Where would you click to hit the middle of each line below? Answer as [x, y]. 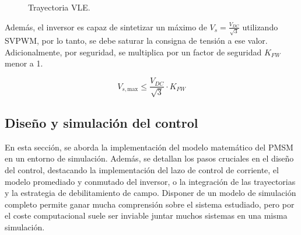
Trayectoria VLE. [59, 7]
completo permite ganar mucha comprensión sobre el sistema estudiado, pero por [150, 204]
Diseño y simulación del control [101, 122]
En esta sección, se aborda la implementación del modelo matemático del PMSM [149, 147]
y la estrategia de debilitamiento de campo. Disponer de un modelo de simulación [150, 193]
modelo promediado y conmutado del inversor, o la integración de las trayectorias [150, 181]
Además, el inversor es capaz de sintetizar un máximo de [106, 27]
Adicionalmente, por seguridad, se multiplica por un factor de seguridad [133, 52]
